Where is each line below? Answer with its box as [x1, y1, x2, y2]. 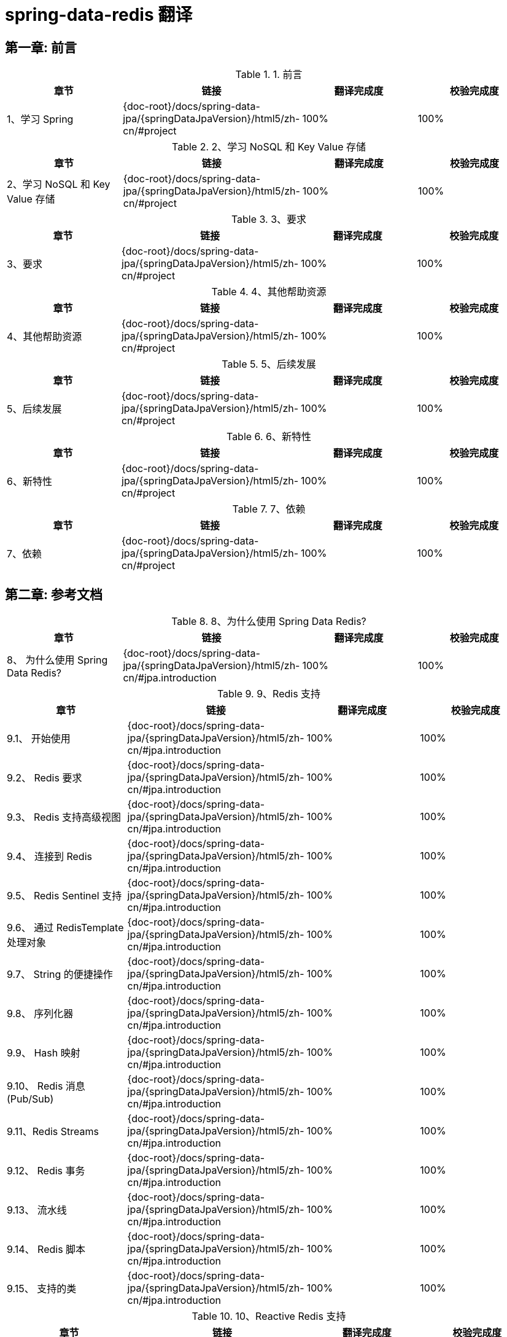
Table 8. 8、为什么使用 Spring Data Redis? [171, 615, 366, 628]
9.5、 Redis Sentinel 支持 [7, 889, 122, 902]
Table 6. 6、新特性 [226, 430, 312, 443]
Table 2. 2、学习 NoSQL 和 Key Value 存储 [172, 141, 366, 153]
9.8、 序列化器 [7, 1007, 74, 1020]
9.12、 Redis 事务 [7, 1165, 85, 1177]
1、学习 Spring [7, 113, 74, 126]
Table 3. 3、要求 [231, 213, 307, 226]
